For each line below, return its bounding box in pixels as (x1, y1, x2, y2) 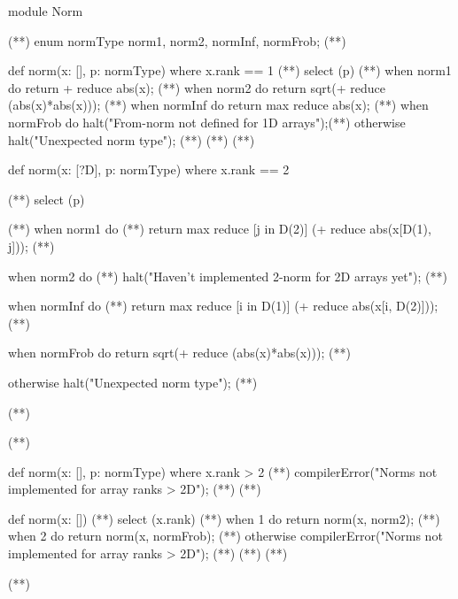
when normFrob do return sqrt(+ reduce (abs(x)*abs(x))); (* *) (8, 343, 351, 362)
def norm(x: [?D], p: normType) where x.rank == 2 (8, 160, 290, 179)
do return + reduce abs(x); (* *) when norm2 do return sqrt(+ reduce (8, 78, 385, 96)
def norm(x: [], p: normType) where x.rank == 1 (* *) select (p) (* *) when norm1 (8, 61, 452, 80)
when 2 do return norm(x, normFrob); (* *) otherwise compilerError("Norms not (8, 526, 443, 545)
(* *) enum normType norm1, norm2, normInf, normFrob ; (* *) (8, 31, 346, 50)
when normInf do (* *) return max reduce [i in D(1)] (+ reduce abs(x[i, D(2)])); (8, 296, 439, 315)
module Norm (8, 2, 83, 19)
